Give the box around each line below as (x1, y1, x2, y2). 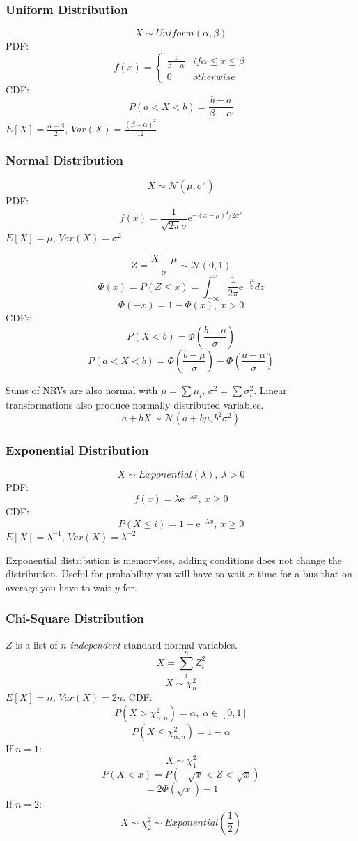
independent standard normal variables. (70, 637, 238, 651)
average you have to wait (6, 579, 112, 594)
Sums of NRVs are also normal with (6, 382, 158, 397)
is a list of (15, 637, 58, 651)
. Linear (254, 382, 287, 397)
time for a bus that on (257, 566, 352, 581)
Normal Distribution (6, 151, 123, 169)
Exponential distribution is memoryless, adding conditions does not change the (6, 552, 342, 567)
